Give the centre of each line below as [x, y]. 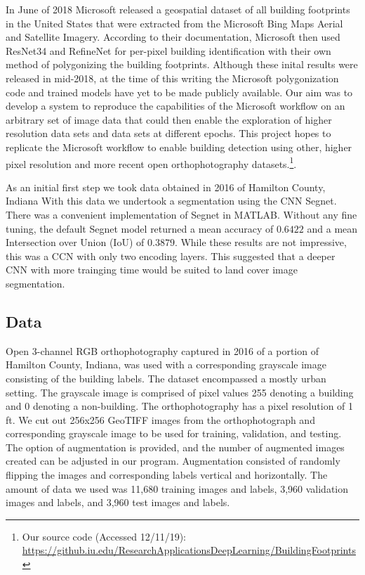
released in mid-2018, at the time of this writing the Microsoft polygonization [172, 78]
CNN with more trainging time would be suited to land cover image [152, 270]
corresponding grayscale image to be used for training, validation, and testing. [174, 433]
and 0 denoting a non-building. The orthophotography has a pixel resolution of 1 [180, 406]
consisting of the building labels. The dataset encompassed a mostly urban [166, 378]
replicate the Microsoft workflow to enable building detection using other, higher [179, 147]
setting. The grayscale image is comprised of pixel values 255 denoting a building [180, 392]
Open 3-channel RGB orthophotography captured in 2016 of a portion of [162, 350]
